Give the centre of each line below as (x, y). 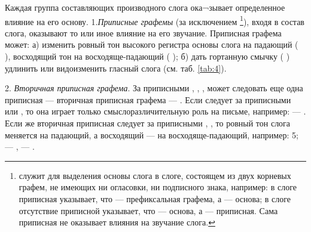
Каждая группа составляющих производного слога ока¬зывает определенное (145, 7)
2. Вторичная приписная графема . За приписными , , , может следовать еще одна (154, 88)
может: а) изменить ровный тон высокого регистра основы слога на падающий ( (152, 44)
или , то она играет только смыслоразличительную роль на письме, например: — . (155, 111)
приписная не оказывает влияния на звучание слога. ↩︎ (117, 222)
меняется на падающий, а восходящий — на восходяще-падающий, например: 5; (152, 134)
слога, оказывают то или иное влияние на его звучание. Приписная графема (143, 33)
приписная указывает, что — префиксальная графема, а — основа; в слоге (155, 198)
